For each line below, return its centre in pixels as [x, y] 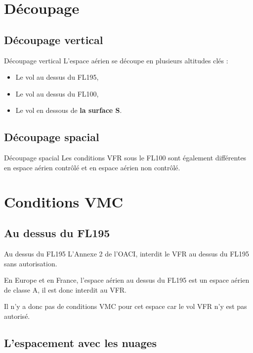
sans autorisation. [31, 263]
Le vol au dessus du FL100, [57, 93]
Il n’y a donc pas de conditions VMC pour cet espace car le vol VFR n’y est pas [126, 306]
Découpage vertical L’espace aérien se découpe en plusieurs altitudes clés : [116, 60]
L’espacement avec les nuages [81, 342]
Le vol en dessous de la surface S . [69, 110]
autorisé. [17, 316]
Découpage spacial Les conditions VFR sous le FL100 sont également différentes [125, 158]
